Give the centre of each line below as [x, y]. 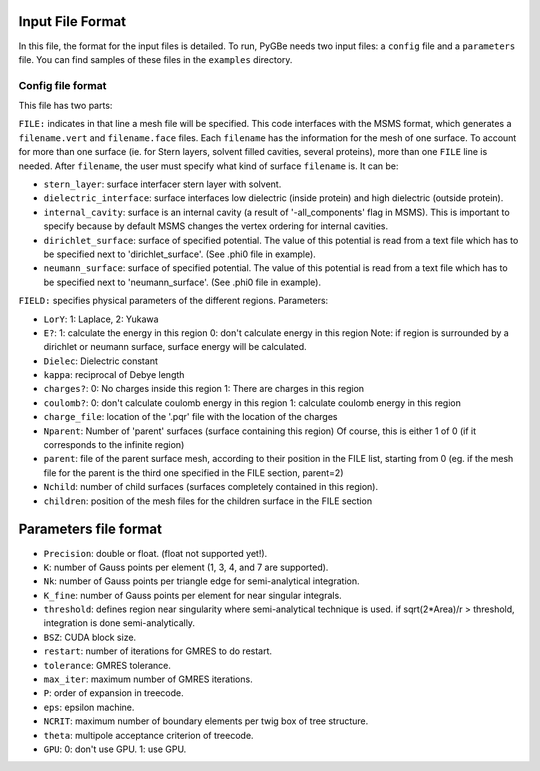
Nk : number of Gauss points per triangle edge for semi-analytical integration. [201, 581]
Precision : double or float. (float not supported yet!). [155, 553]
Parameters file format [90, 529]
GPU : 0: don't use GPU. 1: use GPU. [115, 749]
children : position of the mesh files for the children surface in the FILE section [208, 501]
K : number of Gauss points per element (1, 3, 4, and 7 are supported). [186, 567]
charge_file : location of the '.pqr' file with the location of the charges [190, 417]
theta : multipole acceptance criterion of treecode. [148, 735]
